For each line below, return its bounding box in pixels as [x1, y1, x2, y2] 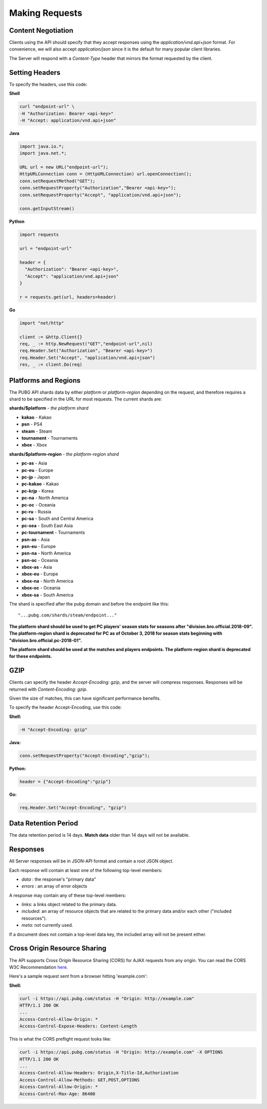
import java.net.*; [19, 151, 67, 156]
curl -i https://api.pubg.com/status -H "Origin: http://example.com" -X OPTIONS [19, 1050, 223, 1055]
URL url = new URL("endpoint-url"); [19, 164, 109, 170]
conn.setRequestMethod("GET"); [19, 178, 96, 184]
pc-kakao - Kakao [21, 481, 59, 487]
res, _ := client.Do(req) [19, 362, 83, 367]
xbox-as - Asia [21, 564, 52, 570]
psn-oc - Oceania [21, 557, 58, 563]
